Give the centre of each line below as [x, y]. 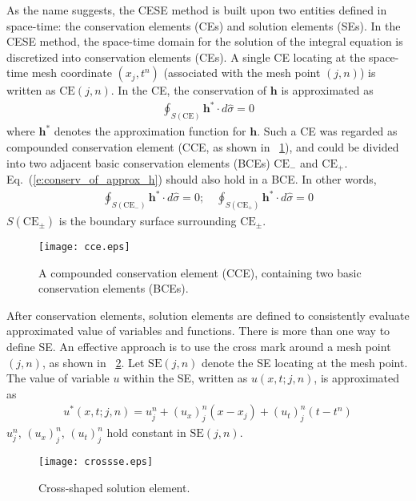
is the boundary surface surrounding [148, 220]
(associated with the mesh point [242, 73]
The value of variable [58, 378]
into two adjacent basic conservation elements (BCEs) [138, 162]
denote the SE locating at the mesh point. [304, 362]
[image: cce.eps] [84, 246]
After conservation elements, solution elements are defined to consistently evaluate [208, 315]
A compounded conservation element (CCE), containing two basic [200, 272]
